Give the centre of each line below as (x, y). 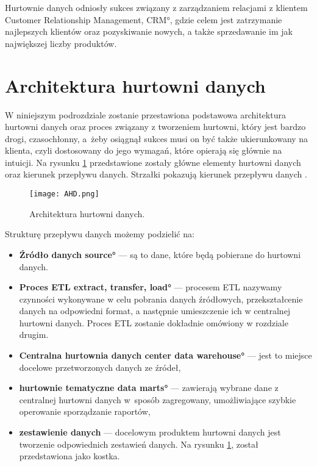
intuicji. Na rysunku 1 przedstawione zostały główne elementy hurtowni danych (153, 162)
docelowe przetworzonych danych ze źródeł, (100, 367)
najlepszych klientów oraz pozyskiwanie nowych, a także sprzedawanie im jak (149, 31)
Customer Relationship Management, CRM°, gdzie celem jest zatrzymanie (144, 19)
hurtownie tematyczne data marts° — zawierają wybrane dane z (149, 388)
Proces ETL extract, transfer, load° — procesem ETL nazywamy (151, 287)
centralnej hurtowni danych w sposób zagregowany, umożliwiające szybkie (158, 399)
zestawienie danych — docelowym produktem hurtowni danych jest (150, 432)
